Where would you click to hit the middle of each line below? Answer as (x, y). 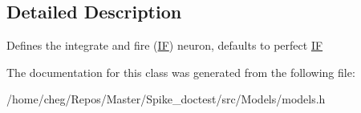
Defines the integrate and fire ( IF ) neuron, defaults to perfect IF (165, 45)
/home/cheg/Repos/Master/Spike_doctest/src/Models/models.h (166, 99)
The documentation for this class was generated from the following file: (181, 72)
